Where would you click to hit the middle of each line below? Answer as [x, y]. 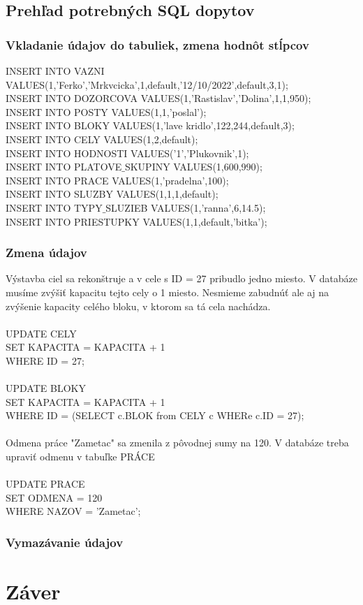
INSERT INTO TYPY [54, 207]
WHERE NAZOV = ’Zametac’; [73, 511]
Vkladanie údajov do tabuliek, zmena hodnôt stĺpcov [157, 44]
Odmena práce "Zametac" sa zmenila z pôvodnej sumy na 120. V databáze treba [177, 443]
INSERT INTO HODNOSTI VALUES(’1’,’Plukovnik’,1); [127, 153]
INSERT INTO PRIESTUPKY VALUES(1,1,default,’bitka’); [136, 221]
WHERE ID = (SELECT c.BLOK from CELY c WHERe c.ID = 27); [155, 415]
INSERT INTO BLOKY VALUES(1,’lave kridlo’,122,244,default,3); [150, 125]
